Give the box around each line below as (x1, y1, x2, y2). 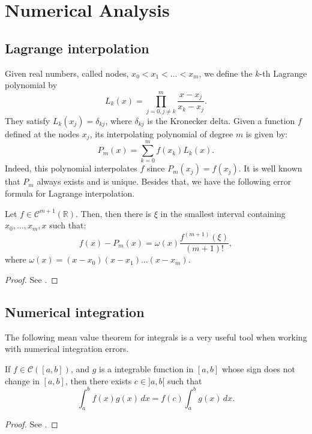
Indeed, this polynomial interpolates (5, 162, 137, 174)
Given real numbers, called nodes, (5, 67, 129, 79)
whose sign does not (221, 362, 295, 375)
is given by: (245, 127, 288, 140)
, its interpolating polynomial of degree (89, 127, 233, 140)
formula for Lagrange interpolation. (5, 187, 135, 200)
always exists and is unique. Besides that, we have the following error (37, 175, 292, 188)
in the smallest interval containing (160, 207, 286, 219)
